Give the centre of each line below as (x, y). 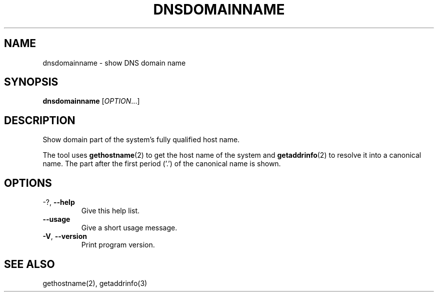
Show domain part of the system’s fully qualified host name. (141, 140)
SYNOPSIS (31, 82)
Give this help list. (110, 211)
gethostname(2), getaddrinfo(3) (95, 283)
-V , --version (65, 236)
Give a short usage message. (129, 228)
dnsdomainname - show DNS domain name (114, 63)
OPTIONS (28, 183)
